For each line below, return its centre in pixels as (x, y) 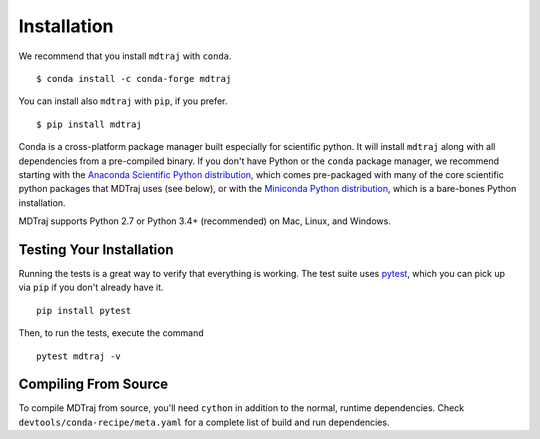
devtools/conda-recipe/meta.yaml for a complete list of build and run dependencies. (204, 422)
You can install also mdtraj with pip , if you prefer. (123, 101)
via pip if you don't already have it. (91, 287)
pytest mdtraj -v (78, 356)
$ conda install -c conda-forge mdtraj (134, 78)
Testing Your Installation (96, 249)
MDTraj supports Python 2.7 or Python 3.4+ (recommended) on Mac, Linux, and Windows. (205, 221)
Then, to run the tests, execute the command (111, 333)
